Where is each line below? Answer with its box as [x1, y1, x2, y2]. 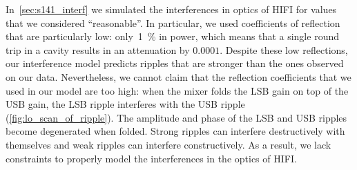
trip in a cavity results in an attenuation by [6, 42, 190, 57]
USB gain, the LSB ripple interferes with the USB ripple [6, 97, 245, 111]
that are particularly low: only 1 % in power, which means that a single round [6, 29, 339, 44]
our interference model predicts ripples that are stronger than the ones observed [6, 56, 344, 70]
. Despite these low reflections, [220, 42, 348, 57]
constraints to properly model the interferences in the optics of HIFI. [6, 151, 297, 165]
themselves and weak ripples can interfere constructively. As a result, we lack [6, 137, 331, 151]
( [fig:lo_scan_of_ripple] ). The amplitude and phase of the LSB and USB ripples [6, 110, 347, 124]
